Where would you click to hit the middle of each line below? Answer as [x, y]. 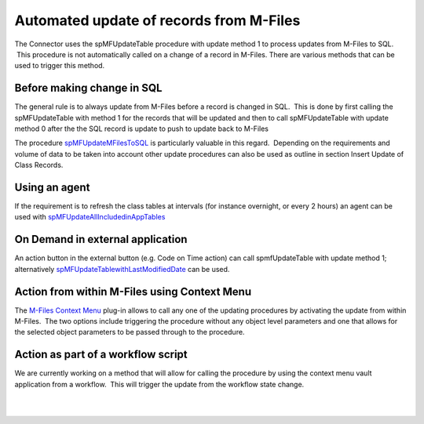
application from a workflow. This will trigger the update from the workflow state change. [159, 384]
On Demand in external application [101, 239]
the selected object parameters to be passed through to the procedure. [130, 332]
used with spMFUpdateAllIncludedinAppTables [90, 217]
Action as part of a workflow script [101, 355]
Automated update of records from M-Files [157, 20]
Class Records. [39, 165]
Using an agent [52, 187]
